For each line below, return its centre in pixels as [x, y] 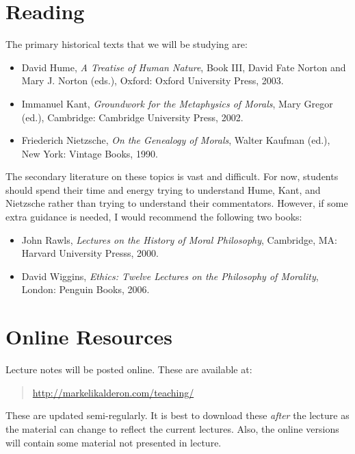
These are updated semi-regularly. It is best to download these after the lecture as [177, 415]
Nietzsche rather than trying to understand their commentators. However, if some [177, 203]
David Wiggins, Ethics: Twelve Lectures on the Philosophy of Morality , [170, 276]
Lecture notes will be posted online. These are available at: [129, 369]
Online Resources [89, 337]
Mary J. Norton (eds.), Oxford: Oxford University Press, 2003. [153, 80]
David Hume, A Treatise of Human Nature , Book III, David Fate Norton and [184, 67]
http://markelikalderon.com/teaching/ [113, 392]
